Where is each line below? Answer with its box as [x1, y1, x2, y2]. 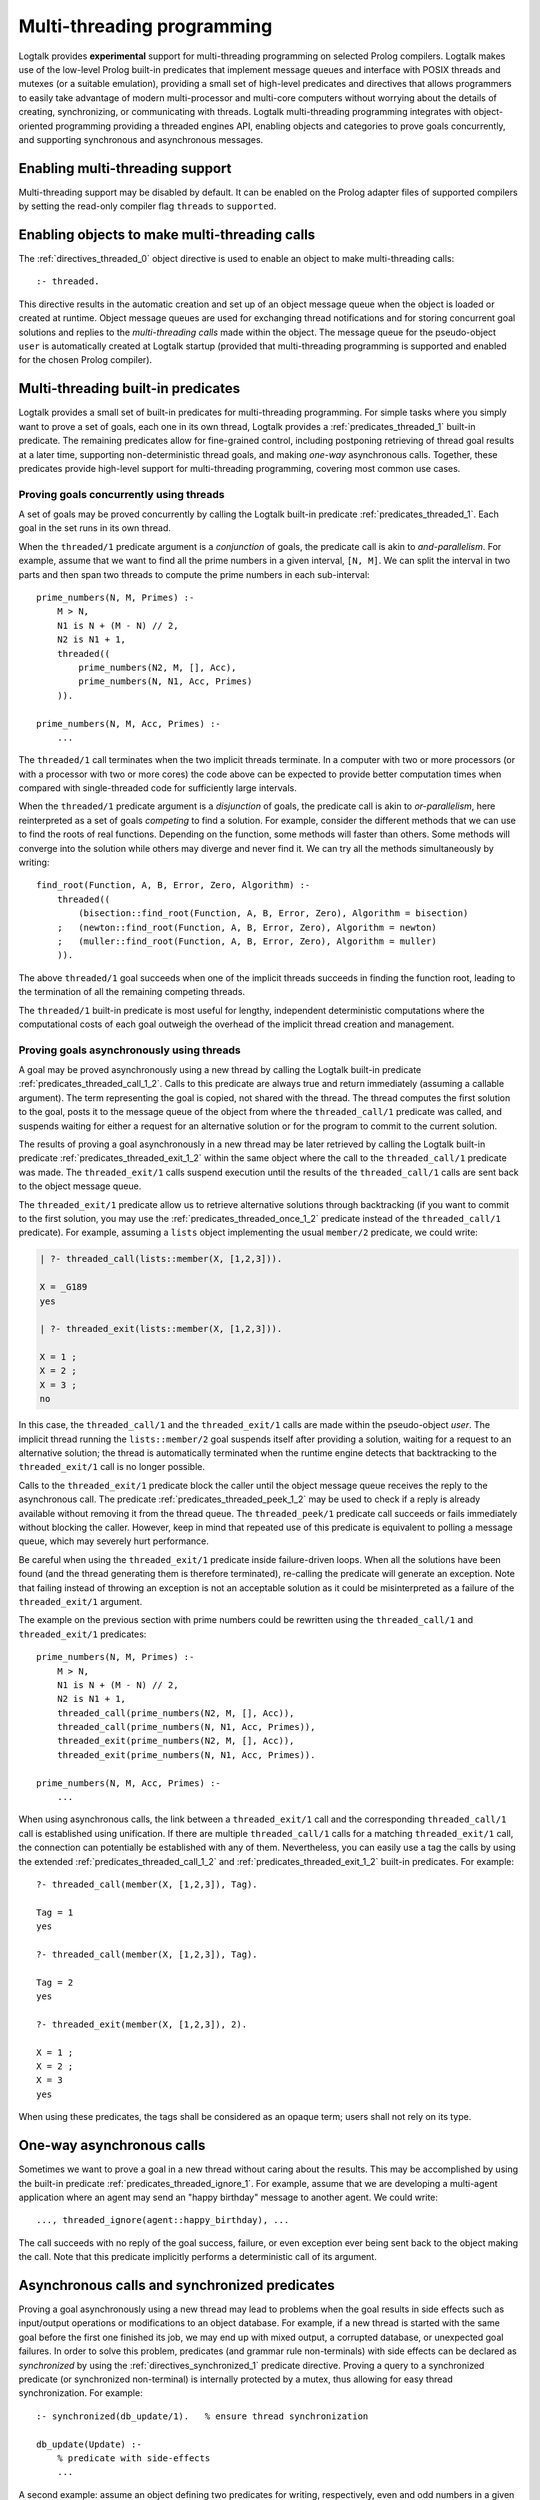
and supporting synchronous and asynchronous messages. [18, 133, 264, 145]
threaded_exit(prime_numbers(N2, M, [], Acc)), [56, 1735, 295, 1747]
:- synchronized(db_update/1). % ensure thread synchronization [36, 2410, 369, 2422]
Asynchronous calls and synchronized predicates [18, 2276, 335, 2294]
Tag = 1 [36, 1906, 74, 1918]
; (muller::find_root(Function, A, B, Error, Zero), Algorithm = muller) [56, 935, 437, 947]
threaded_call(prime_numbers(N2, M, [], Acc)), [56, 1707, 295, 1719]
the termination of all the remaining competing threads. [18, 986, 245, 998]
